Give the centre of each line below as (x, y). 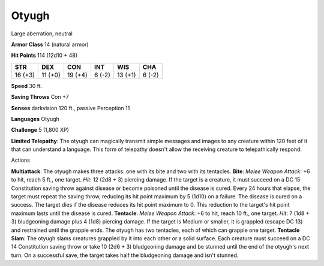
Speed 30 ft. (27, 86)
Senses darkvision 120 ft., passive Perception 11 (70, 108)
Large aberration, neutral (42, 34)
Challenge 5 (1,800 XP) (40, 130)
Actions (20, 160)
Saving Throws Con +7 (40, 97)
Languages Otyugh (35, 119)
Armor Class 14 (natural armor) (50, 44)
